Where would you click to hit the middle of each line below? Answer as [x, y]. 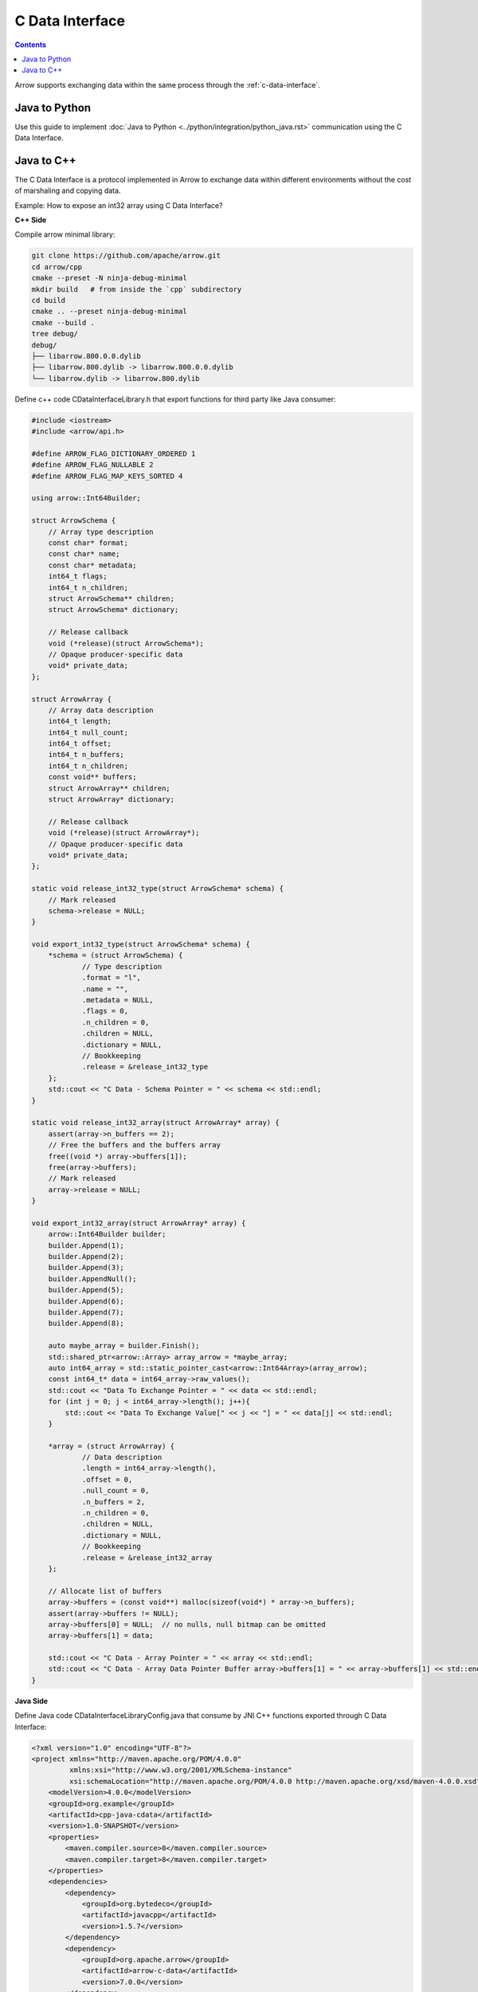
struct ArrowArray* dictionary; [112, 800]
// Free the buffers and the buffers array [134, 1145]
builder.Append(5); [86, 1290]
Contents [31, 45]
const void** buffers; [92, 777]
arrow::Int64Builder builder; [107, 1234]
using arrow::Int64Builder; [86, 498]
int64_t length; [80, 722]
